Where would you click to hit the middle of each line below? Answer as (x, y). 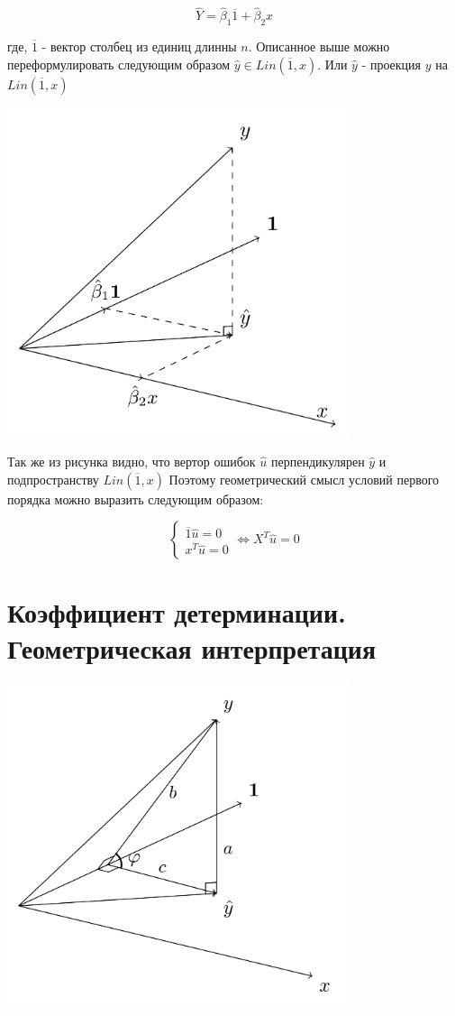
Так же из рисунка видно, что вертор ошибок (132, 462)
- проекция (391, 64)
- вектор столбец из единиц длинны (139, 46)
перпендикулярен (318, 462)
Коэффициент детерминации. (177, 612)
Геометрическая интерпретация (192, 647)
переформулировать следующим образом (119, 64)
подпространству (53, 479)
